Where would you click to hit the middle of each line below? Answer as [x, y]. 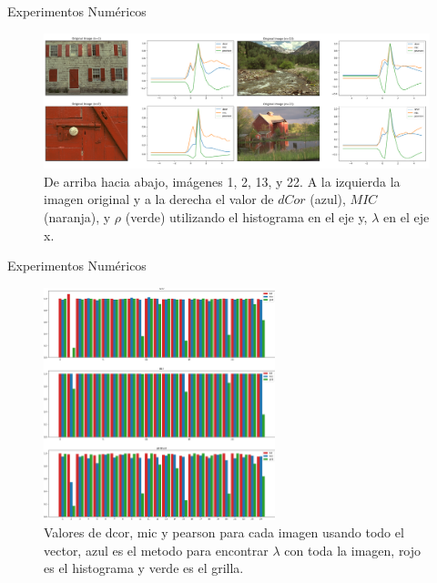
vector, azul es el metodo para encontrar [156, 550]
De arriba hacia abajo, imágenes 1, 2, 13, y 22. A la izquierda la [222, 181]
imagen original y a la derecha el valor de [159, 199]
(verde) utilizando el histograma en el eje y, [246, 217]
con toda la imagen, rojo [353, 550]
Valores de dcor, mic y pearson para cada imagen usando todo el [224, 532]
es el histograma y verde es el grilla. [144, 568]
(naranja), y [77, 217]
